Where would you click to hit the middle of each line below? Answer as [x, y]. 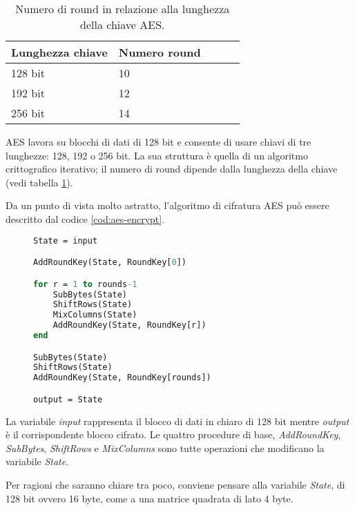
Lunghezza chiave [59, 52]
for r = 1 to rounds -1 [85, 284]
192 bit [28, 93]
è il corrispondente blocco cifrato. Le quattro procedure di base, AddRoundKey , [173, 434]
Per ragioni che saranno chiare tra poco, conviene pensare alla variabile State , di [175, 485]
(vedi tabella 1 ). [39, 182]
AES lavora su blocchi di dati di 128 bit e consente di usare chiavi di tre [159, 141]
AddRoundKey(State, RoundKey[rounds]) [122, 378]
